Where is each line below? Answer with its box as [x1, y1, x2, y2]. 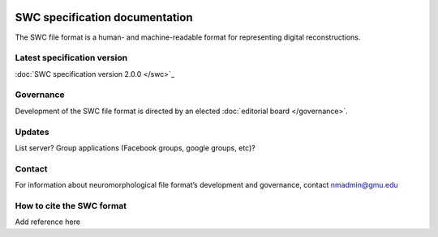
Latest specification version [15, 53, 128, 64]
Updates [15, 126, 49, 138]
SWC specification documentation [15, 11, 193, 24]
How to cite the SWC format [15, 200, 127, 211]
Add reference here [15, 217, 81, 226]
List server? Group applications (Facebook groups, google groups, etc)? [15, 142, 255, 153]
